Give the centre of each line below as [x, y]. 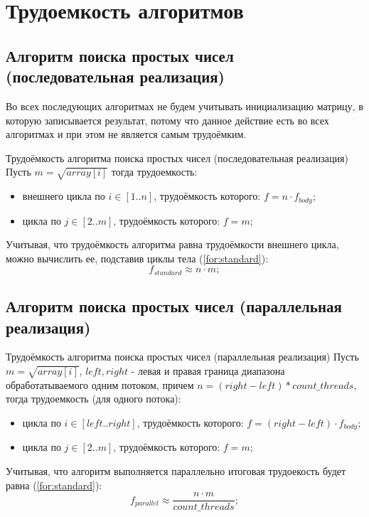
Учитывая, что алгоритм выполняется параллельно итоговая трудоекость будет [176, 470]
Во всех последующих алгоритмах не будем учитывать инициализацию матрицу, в [184, 106]
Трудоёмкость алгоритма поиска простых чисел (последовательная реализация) [177, 158]
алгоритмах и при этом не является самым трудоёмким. [126, 134]
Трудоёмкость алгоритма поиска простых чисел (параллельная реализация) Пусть [182, 357]
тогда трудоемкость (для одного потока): [93, 399]
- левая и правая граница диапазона [208, 370]
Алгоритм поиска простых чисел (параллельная [174, 306]
